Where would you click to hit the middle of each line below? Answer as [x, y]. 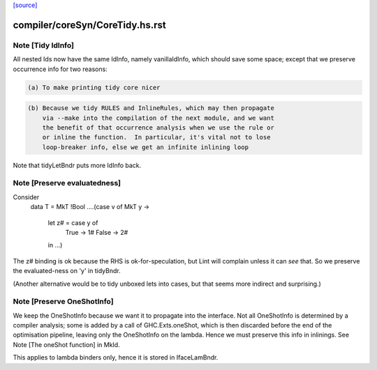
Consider [26, 197]
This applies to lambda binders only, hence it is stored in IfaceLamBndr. [116, 357]
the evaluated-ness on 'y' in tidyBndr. [67, 271]
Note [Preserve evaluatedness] [67, 183]
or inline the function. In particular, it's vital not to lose [156, 137]
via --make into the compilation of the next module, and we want [158, 118]
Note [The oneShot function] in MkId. [66, 344]
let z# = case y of [73, 222]
